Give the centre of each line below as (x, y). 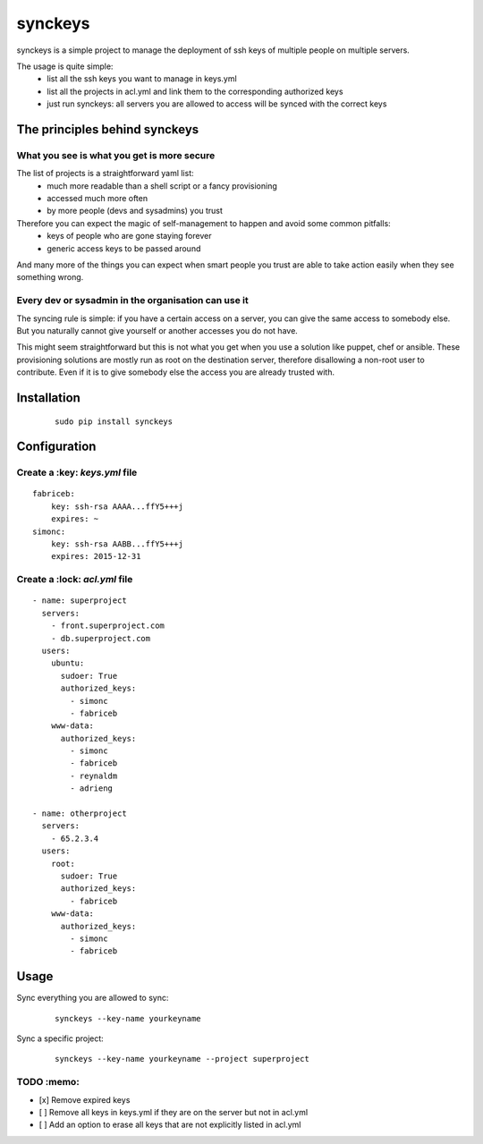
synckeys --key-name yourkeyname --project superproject (182, 1059)
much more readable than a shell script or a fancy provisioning (162, 186)
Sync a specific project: (60, 1038)
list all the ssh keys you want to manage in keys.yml (142, 79)
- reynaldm (94, 775)
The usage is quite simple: (65, 66)
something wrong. (50, 277)
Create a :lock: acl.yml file (75, 580)
